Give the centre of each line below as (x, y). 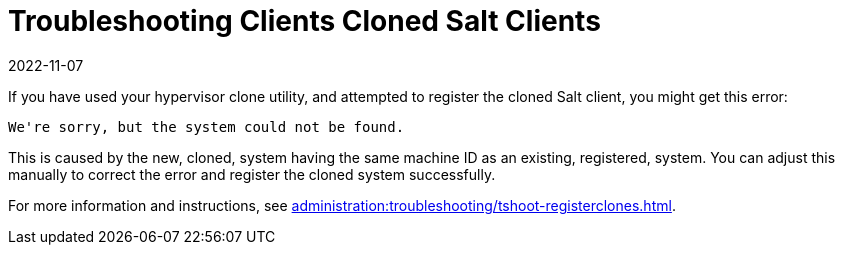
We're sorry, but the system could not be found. (206, 126)
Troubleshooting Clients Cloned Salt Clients (304, 21)
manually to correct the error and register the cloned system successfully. (252, 174)
